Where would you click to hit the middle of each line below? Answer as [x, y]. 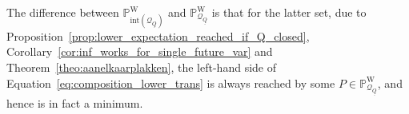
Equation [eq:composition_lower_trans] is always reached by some [171, 83]
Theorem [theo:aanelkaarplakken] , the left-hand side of [141, 67]
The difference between [63, 12]
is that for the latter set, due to [289, 12]
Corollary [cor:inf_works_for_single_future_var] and [140, 51]
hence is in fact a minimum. [75, 103]
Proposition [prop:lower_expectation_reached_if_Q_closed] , [158, 35]
